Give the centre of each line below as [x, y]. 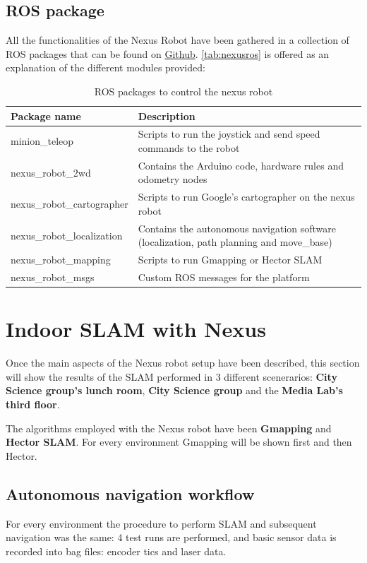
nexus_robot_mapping [61, 260]
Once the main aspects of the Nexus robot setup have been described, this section [183, 363]
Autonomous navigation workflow [130, 493]
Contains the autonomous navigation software [237, 228]
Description [167, 115]
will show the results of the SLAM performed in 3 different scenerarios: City [172, 376]
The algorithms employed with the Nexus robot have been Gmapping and [169, 428]
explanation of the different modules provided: [106, 67]
